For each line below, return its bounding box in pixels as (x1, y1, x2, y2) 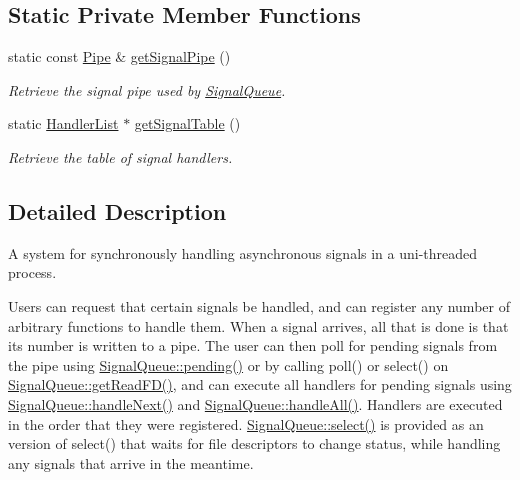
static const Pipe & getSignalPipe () (8, 46, 231, 67)
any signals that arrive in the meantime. (8, 452, 254, 473)
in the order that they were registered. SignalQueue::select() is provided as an (8, 413, 484, 434)
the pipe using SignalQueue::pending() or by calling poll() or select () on (8, 354, 449, 375)
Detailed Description (8, 195, 227, 226)
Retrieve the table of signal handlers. (8, 146, 233, 167)
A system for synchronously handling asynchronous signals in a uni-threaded (8, 242, 478, 263)
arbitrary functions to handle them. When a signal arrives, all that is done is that (8, 315, 509, 336)
